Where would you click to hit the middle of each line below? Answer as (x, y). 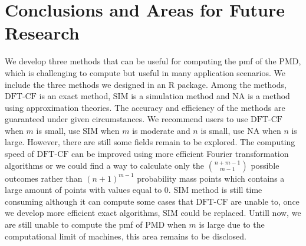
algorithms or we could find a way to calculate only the (105, 165)
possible (265, 165)
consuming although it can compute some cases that (99, 201)
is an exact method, (75, 96)
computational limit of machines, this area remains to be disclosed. (126, 236)
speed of (19, 154)
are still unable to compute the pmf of (74, 224)
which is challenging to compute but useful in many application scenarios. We (145, 72)
